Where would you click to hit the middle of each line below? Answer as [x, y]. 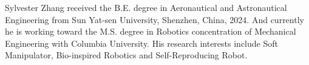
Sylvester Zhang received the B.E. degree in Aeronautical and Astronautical [146, 7]
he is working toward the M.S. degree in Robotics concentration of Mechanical [151, 31]
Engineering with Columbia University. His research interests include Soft [141, 43]
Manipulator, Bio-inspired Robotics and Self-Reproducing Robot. [126, 55]
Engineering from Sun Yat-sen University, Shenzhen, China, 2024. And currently [154, 19]
